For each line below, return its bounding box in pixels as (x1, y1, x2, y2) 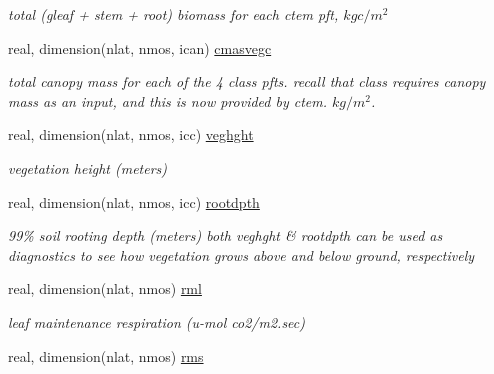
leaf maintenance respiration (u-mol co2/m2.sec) (8, 311, 306, 332)
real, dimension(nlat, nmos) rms (8, 345, 204, 366)
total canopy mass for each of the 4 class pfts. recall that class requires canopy (8, 71, 486, 92)
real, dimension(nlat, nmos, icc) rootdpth (8, 191, 260, 212)
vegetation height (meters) (8, 157, 168, 178)
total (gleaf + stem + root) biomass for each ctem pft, (8, 4, 339, 24)
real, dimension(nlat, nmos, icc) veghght (8, 124, 254, 145)
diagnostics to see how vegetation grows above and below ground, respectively (8, 244, 475, 265)
